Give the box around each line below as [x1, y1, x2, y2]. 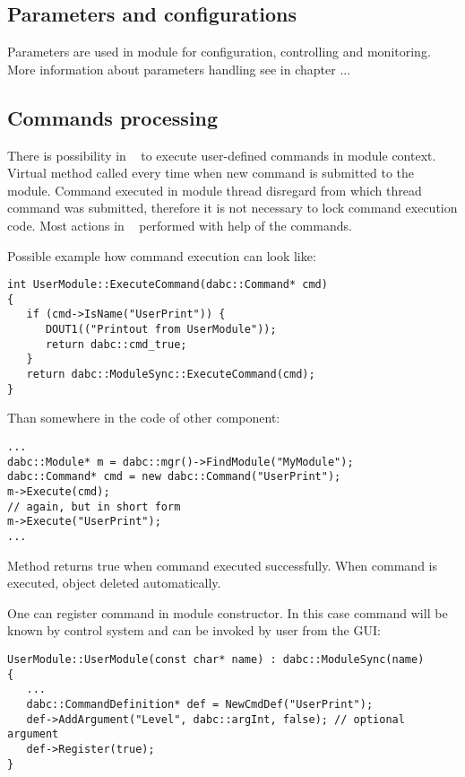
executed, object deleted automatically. [7, 573, 221, 592]
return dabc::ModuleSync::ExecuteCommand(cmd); [26, 368, 315, 381]
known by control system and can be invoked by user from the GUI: [7, 621, 381, 640]
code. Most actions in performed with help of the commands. [7, 215, 352, 234]
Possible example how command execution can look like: [7, 246, 316, 265]
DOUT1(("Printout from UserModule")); [45, 323, 277, 336]
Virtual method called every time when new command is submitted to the [7, 163, 415, 182]
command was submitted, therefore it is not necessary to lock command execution [7, 198, 458, 217]
